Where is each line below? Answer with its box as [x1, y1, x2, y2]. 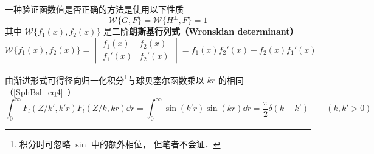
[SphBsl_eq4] [13, 85, 63, 98]
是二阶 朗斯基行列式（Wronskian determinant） [103, 25, 299, 38]
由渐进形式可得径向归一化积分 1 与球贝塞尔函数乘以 [5, 72, 204, 86]
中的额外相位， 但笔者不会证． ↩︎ [91, 137, 221, 150]
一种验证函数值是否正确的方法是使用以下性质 [5, 3, 184, 15]
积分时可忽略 [19, 137, 71, 150]
